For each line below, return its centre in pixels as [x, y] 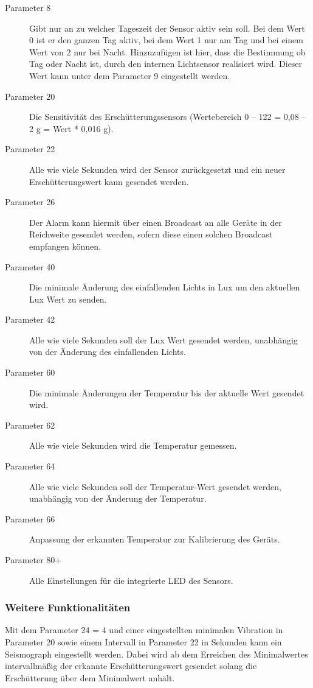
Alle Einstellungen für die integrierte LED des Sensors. [131, 580]
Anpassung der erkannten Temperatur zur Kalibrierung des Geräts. [155, 539]
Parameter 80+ [33, 560]
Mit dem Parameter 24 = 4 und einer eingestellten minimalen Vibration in [144, 630]
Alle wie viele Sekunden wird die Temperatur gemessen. [133, 445]
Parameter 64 [30, 466]
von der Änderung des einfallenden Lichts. [108, 352]
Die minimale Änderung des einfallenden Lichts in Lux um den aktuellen [165, 287]
